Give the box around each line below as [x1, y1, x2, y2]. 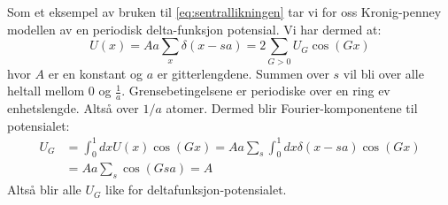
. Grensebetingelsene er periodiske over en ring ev [121, 81, 390, 100]
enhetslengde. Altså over [7, 98, 139, 117]
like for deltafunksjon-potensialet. [105, 180, 287, 199]
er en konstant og [48, 64, 143, 82]
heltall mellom [7, 81, 85, 100]
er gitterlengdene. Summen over [157, 64, 329, 82]
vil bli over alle [343, 64, 424, 82]
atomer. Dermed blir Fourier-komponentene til [166, 98, 418, 117]
